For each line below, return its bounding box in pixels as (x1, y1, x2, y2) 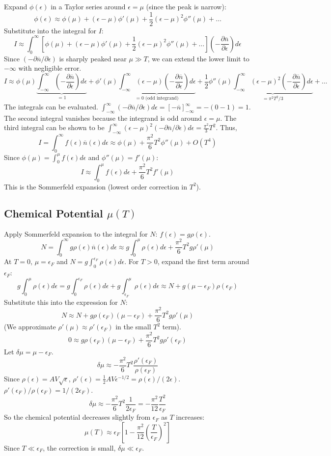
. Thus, (216, 122, 237, 133)
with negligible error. (18, 63, 82, 73)
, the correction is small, (43, 442, 116, 453)
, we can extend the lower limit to (147, 53, 249, 63)
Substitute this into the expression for (4, 296, 118, 307)
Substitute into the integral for (4, 25, 97, 35)
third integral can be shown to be (4, 122, 105, 133)
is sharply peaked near (59, 53, 127, 63)
